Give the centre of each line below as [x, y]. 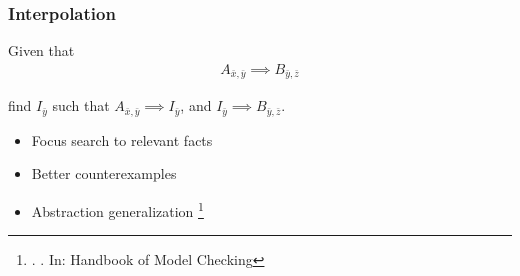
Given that [41, 50]
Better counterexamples [104, 173]
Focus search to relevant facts [122, 139]
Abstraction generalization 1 [117, 209]
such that [81, 105]
